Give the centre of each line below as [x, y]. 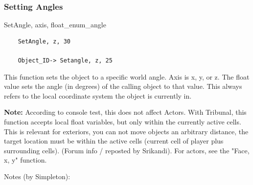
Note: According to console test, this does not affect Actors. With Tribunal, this [125, 112]
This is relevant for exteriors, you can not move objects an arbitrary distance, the [126, 131]
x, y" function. [25, 160]
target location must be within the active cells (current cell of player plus [114, 141]
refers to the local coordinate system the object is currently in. [98, 95]
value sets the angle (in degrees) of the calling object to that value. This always [123, 86]
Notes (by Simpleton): [37, 176]
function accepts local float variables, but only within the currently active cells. [123, 121]
